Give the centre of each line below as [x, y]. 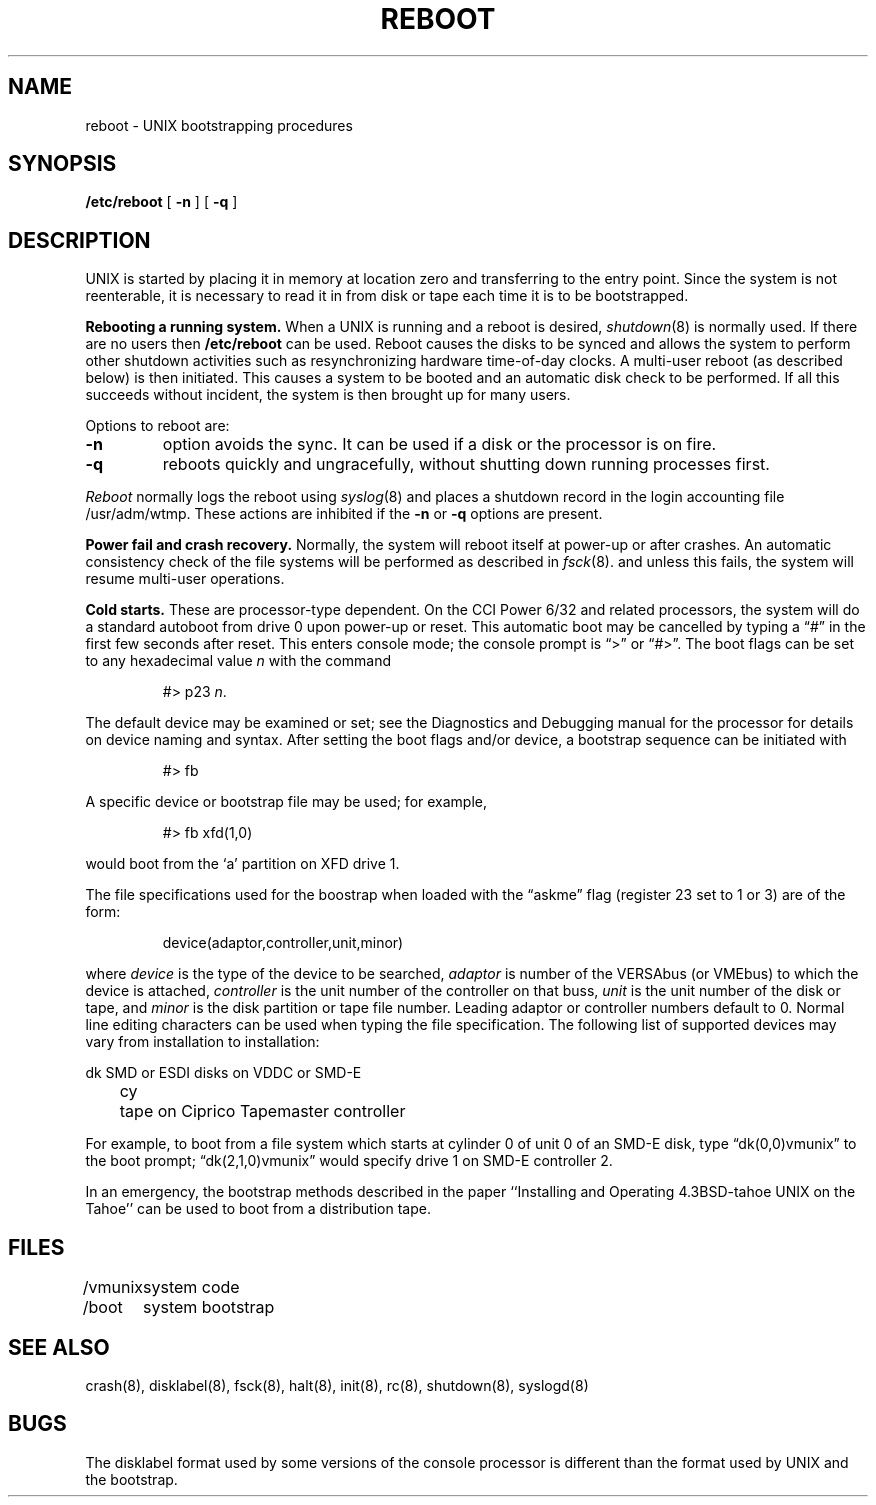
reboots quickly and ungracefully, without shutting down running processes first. [466, 464]
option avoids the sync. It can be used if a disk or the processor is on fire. [439, 444]
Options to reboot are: [157, 426]
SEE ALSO [59, 1347]
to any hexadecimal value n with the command [238, 661]
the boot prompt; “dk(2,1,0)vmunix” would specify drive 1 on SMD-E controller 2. [349, 1161]
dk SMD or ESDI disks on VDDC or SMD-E [223, 1073]
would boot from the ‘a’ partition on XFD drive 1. [242, 864]
